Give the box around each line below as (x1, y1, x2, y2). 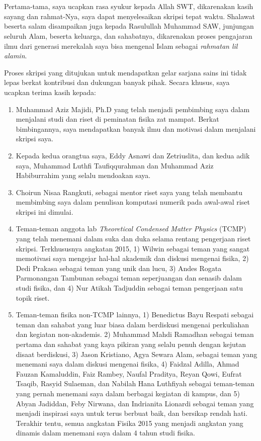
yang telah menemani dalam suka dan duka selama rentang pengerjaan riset (16, 233, 251, 244)
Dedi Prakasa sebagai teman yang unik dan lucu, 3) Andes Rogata (16, 262, 222, 273)
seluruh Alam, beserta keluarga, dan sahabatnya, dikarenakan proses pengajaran (4, 30, 252, 41)
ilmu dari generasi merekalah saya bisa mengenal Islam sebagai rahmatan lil (4, 40, 238, 51)
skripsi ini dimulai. (16, 206, 73, 217)
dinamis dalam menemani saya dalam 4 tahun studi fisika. (16, 427, 195, 438)
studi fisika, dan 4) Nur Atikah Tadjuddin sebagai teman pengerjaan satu (16, 283, 243, 293)
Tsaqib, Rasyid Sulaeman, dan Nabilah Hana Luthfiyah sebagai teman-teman (16, 378, 254, 389)
